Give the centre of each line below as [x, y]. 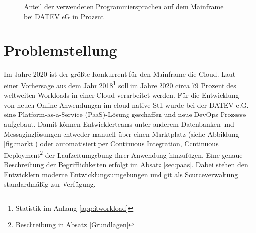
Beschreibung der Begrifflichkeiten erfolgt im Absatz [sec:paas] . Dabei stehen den [126, 164]
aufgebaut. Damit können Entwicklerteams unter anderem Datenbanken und [119, 124]
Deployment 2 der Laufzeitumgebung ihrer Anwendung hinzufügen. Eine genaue [123, 154]
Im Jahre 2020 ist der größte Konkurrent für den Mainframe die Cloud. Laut [120, 74]
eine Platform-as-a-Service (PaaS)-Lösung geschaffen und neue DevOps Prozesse [125, 114]
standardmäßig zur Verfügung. [50, 184]
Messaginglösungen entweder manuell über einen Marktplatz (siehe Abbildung [122, 134]
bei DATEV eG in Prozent [64, 16]
